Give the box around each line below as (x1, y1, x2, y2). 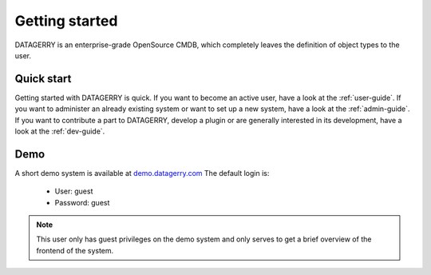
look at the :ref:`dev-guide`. (14, 126, 105, 136)
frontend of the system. (36, 245, 114, 255)
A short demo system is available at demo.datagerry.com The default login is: (14, 168, 270, 177)
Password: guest (54, 197, 110, 207)
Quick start (14, 72, 72, 86)
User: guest (54, 186, 93, 196)
